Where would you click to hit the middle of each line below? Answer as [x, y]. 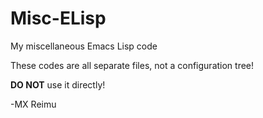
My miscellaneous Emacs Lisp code [84, 46]
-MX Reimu [33, 104]
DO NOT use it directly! [58, 84]
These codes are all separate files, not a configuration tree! [132, 65]
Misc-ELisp [58, 18]
